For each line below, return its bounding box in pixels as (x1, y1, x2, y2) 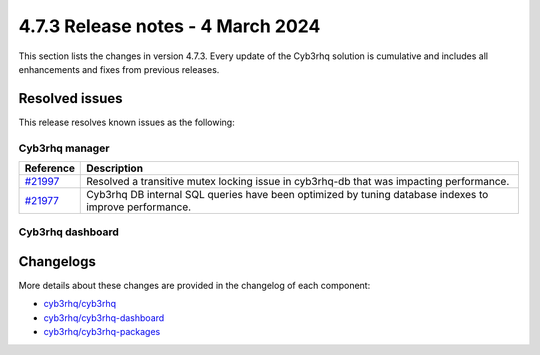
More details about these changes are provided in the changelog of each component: (18, 280, 371, 292)
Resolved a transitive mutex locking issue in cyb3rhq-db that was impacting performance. (86, 174, 510, 188)
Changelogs (18, 253, 97, 270)
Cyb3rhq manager (18, 141, 110, 155)
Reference (24, 161, 75, 175)
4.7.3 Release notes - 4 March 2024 (18, 15, 321, 37)
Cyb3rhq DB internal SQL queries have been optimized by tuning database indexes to (86, 187, 489, 201)
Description (86, 161, 144, 175)
